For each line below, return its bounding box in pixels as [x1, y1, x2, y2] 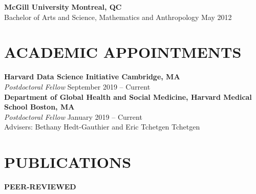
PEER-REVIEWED [4, 181, 76, 191]
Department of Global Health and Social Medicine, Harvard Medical [4, 91, 252, 102]
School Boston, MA [4, 101, 75, 112]
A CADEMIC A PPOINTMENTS [4, 41, 242, 62]
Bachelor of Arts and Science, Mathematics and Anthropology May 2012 [4, 11, 232, 22]
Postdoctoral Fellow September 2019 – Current [4, 81, 151, 92]
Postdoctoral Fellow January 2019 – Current [4, 111, 142, 122]
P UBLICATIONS [4, 152, 132, 173]
